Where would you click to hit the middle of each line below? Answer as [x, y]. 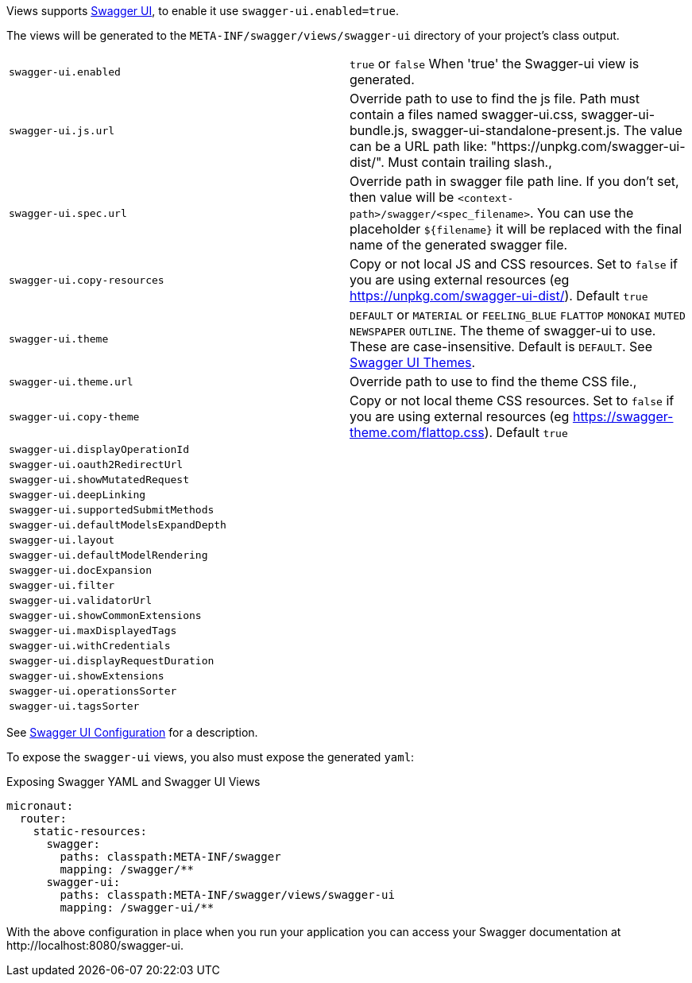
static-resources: [90, 831]
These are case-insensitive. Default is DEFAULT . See [501, 346]
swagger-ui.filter [62, 585]
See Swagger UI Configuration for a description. [132, 732]
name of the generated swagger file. [459, 245]
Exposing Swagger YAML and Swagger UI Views [133, 782]
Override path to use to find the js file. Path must [495, 99]
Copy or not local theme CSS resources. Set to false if [512, 401]
